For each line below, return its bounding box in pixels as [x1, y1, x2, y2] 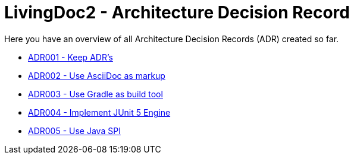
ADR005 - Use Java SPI [28, 125, 121, 136]
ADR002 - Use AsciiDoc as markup [28, 70, 165, 81]
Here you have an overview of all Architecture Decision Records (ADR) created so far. [4, 33, 339, 44]
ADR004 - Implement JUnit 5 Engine [28, 107, 171, 117]
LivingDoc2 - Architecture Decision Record [4, 2, 350, 23]
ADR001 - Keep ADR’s [28, 52, 113, 62]
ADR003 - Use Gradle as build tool [28, 88, 163, 99]
